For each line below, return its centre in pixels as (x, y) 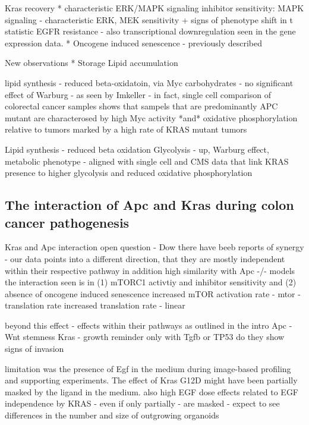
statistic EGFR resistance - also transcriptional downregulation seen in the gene (150, 31)
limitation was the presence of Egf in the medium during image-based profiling (148, 368)
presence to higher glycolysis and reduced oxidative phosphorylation (129, 173)
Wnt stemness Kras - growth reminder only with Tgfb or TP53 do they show (145, 337)
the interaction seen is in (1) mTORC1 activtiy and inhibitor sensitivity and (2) (151, 282)
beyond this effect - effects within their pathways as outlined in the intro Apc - (149, 325)
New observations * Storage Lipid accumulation (92, 63)
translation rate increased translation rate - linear (95, 305)
